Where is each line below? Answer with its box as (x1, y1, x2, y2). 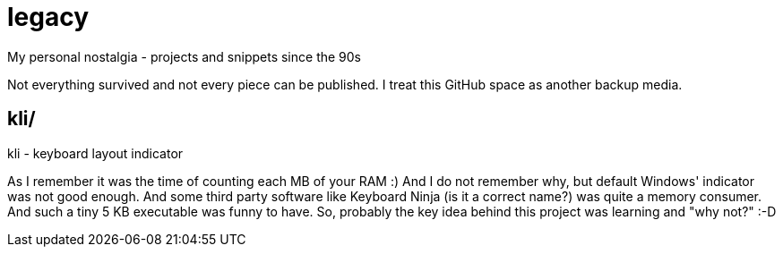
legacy (7, 2, 90, 32)
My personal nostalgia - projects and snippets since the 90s (7, 48, 361, 64)
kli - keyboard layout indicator (7, 145, 184, 161)
